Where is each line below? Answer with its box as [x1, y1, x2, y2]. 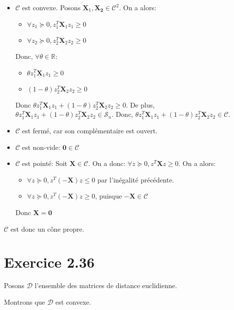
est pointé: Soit [22, 158, 68, 168]
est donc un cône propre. [10, 223, 84, 234]
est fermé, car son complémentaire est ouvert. [22, 126, 158, 135]
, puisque [95, 191, 122, 201]
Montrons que [4, 296, 45, 307]
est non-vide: [22, 142, 60, 152]
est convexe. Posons [22, 2, 81, 12]
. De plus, [126, 99, 155, 109]
